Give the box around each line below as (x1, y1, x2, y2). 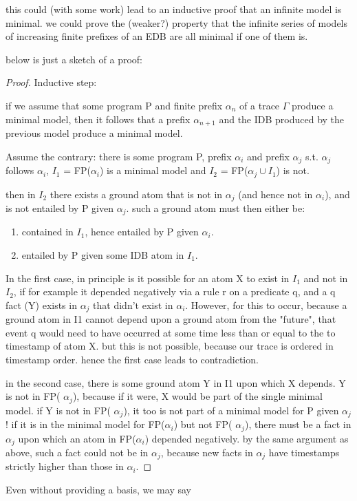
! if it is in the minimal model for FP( (6, 417, 165, 431)
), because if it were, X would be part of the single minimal (72, 389, 323, 403)
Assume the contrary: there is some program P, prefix (6, 149, 232, 163)
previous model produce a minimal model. (6, 126, 183, 140)
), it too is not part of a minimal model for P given (123, 403, 339, 417)
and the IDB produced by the (219, 111, 345, 126)
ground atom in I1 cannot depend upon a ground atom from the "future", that (6, 312, 336, 326)
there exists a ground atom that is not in (50, 186, 223, 201)
